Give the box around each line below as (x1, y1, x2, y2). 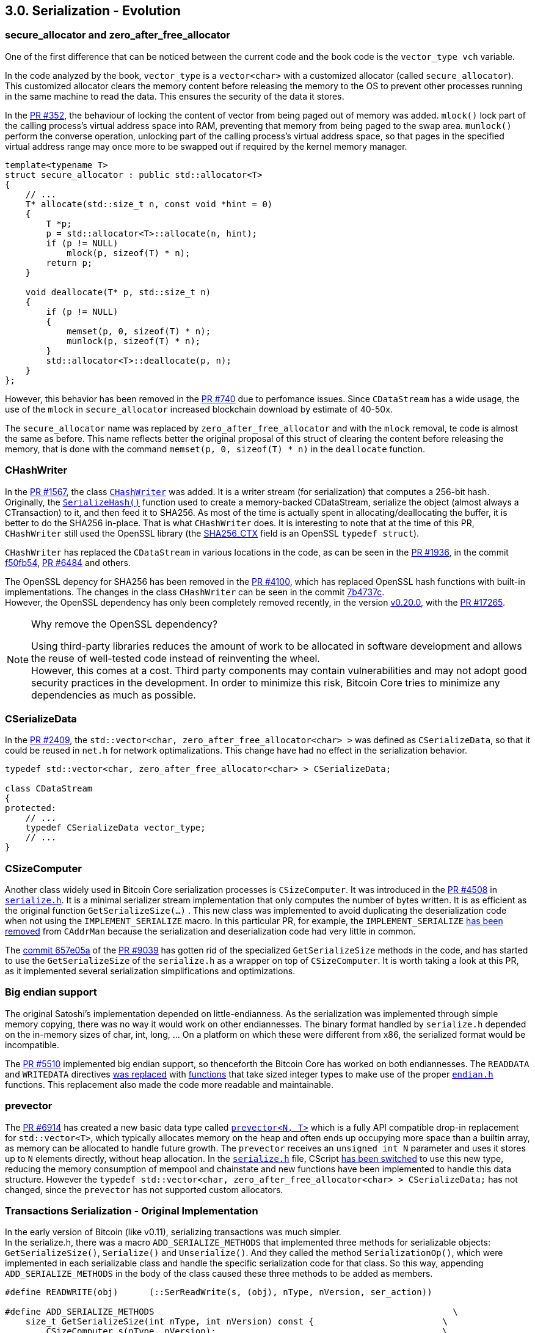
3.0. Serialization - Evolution (5, 3, 181, 18)
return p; (46, 257, 93, 268)
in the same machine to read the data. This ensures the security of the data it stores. (5, 90, 344, 101)
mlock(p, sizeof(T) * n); (67, 248, 191, 258)
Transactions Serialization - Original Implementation (5, 1204, 258, 1217)
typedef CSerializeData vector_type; (25, 823, 206, 833)
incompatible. (5, 1039, 60, 1050)
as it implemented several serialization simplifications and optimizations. (5, 966, 296, 977)
